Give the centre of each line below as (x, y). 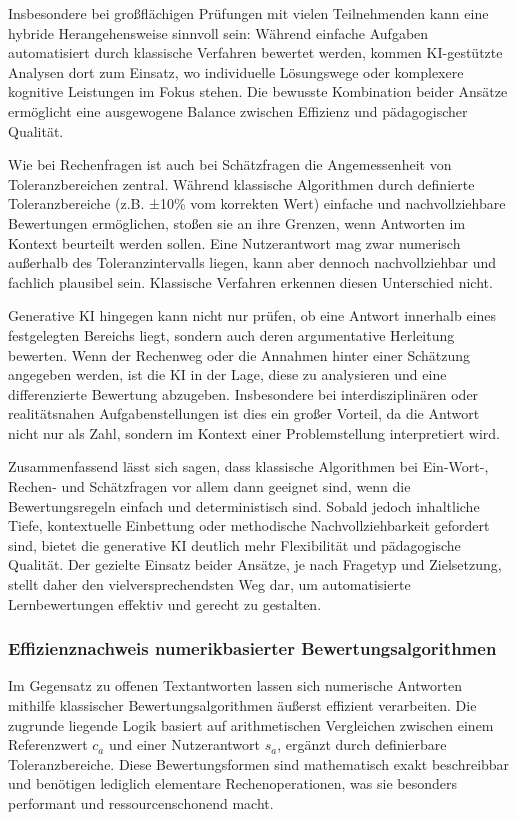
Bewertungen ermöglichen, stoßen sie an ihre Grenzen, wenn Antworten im (237, 222)
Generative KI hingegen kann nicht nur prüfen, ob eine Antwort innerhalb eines (252, 315)
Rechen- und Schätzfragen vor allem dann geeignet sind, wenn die (209, 486)
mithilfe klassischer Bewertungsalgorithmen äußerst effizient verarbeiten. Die (242, 705)
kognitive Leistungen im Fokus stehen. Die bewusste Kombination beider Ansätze (258, 91)
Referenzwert (48, 744)
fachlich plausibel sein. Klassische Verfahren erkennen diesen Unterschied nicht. (250, 281)
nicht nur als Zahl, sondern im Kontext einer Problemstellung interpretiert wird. (254, 432)
